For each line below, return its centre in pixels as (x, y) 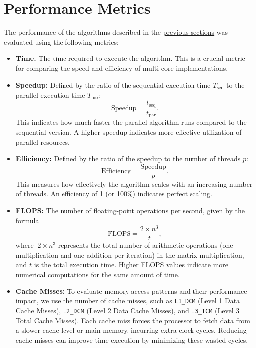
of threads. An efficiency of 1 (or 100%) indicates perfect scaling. (114, 194)
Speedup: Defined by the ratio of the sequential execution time (113, 85)
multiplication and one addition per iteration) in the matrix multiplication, (130, 255)
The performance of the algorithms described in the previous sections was (116, 32)
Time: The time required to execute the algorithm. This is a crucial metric (130, 58)
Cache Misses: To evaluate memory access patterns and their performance (131, 291)
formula (27, 220)
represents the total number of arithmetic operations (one (145, 245)
